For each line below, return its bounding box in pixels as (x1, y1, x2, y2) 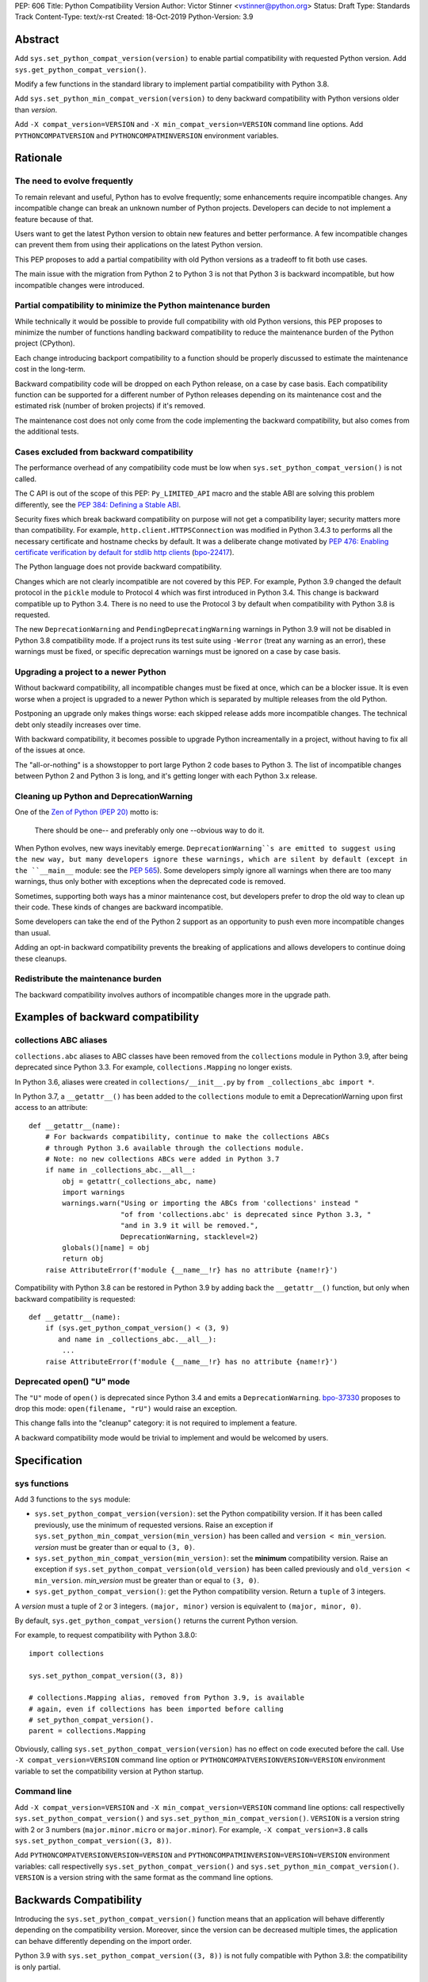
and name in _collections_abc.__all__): (58, 1334, 217, 1344)
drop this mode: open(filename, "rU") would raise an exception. (14, 1404, 238, 1414)
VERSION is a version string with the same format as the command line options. (14, 1873, 273, 1882)
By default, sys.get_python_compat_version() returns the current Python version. (14, 1616, 299, 1625)
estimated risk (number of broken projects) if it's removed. (14, 401, 206, 411)
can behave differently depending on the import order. (14, 1936, 192, 1946)
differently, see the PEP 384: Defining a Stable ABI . (14, 499, 182, 509)
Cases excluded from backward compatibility (14, 446, 193, 457)
